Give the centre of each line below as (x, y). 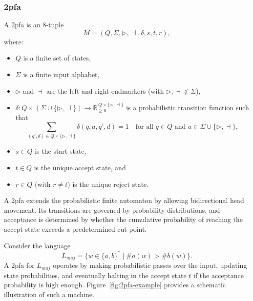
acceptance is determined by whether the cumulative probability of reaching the (124, 219)
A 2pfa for (19, 265)
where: (14, 41)
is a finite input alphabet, (61, 74)
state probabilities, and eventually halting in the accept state (95, 275)
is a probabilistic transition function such (188, 107)
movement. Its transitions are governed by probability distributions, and (112, 210)
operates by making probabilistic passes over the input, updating (150, 265)
